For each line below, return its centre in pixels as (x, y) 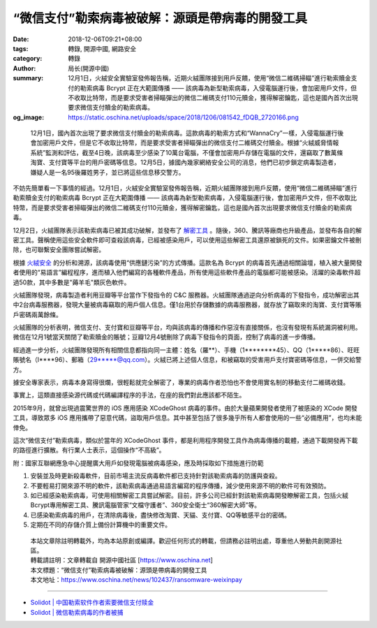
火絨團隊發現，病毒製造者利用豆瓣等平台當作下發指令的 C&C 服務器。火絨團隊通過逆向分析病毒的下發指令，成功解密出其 (186, 295)
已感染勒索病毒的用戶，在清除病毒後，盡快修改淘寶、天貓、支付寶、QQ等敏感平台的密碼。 (161, 515)
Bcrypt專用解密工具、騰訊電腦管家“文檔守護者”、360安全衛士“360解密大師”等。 (146, 505)
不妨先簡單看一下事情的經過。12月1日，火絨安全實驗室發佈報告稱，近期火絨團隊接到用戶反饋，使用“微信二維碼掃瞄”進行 (185, 188)
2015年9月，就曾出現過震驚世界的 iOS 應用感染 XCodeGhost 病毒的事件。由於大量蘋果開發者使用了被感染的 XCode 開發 (185, 408)
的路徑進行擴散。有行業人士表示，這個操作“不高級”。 (89, 450)
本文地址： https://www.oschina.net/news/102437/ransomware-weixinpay (136, 580)
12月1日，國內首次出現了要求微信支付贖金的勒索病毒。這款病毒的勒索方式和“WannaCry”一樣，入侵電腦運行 (184, 133)
